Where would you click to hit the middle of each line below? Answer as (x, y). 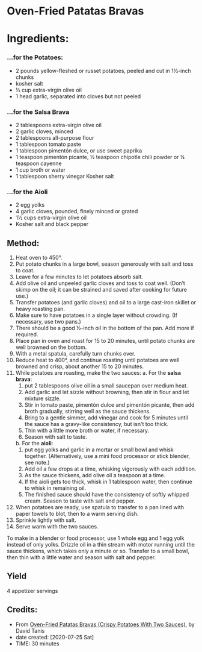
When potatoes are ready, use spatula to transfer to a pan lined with (99, 507)
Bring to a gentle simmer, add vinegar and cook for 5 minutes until (106, 418)
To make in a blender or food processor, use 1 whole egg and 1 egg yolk (96, 538)
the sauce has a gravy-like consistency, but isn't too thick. (96, 424)
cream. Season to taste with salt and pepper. (80, 501)
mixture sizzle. (42, 398)
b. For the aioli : (34, 444)
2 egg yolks (30, 205)
